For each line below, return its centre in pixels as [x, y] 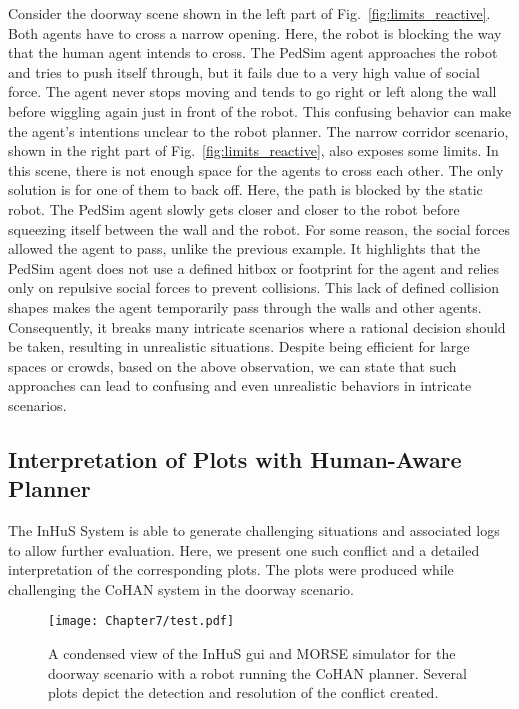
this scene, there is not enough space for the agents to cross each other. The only [256, 169]
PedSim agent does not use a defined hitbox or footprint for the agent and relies [253, 267]
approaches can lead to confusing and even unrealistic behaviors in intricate [240, 385]
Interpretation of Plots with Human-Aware [235, 458]
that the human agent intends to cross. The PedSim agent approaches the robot [253, 52]
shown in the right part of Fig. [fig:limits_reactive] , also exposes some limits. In [253, 150]
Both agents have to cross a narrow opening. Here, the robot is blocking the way [255, 32]
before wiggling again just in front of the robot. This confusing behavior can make [260, 110]
